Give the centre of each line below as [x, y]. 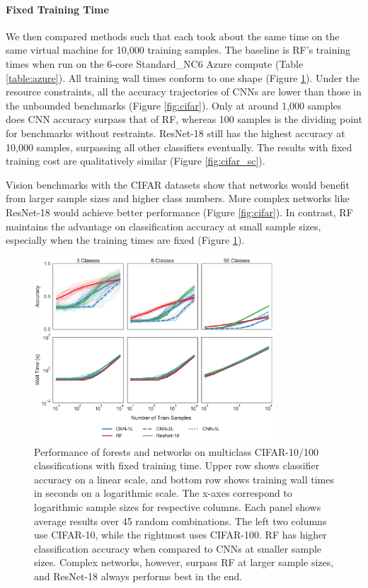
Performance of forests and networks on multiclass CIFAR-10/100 [177, 451]
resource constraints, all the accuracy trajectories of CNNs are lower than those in [184, 92]
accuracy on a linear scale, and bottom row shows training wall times [184, 479]
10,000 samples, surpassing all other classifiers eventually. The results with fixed [179, 147]
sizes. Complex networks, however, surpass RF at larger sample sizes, [184, 562]
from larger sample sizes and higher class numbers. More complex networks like [178, 198]
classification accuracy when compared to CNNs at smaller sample [178, 548]
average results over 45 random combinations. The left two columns [180, 521]
